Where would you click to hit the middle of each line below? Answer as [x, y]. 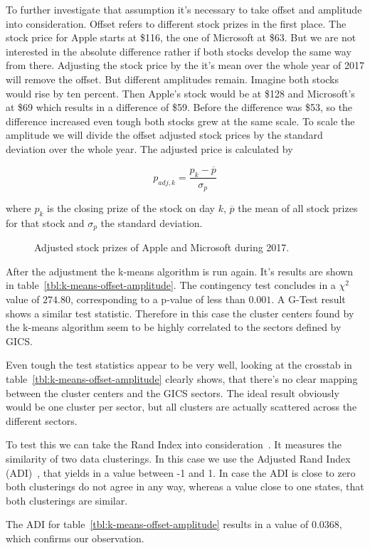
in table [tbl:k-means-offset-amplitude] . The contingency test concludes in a [171, 285]
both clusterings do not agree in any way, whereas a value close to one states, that [185, 486]
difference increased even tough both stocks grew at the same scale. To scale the [180, 121]
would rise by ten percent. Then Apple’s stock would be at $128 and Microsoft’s [180, 93]
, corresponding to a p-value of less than [158, 299]
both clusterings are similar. [67, 500]
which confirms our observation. [75, 538]
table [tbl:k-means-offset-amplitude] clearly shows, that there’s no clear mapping [182, 379]
